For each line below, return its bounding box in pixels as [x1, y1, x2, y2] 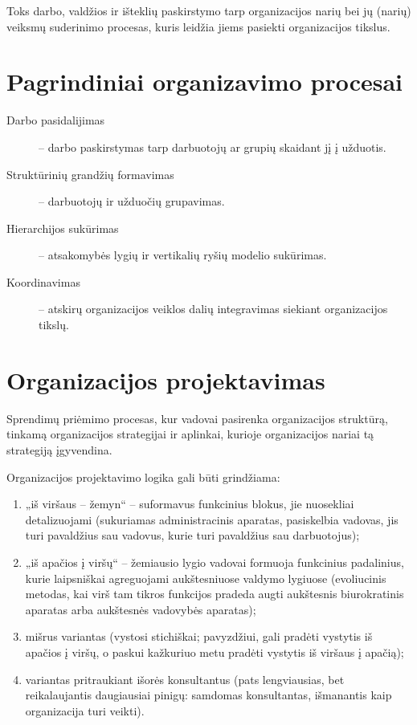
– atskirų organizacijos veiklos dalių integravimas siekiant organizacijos [39, 300, 388, 317]
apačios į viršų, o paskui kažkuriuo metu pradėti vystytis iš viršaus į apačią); [25, 643, 404, 660]
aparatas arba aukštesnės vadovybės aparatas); [25, 601, 256, 617]
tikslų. [39, 316, 69, 333]
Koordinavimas [6, 273, 80, 290]
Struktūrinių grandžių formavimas [6, 165, 174, 182]
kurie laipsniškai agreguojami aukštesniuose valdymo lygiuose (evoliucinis [25, 569, 386, 586]
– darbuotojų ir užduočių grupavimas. [39, 193, 225, 210]
